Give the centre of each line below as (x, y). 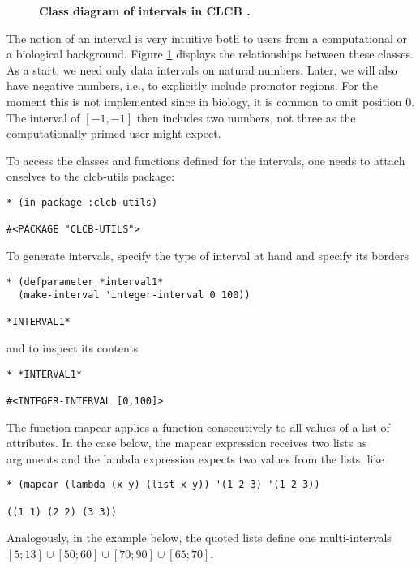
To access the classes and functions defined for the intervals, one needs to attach (206, 160)
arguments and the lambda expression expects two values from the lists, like (195, 458)
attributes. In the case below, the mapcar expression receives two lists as (187, 443)
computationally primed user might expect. (114, 133)
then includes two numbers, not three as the (246, 117)
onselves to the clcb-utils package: (91, 176)
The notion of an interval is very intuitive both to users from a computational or (207, 38)
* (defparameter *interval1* (85, 282)
